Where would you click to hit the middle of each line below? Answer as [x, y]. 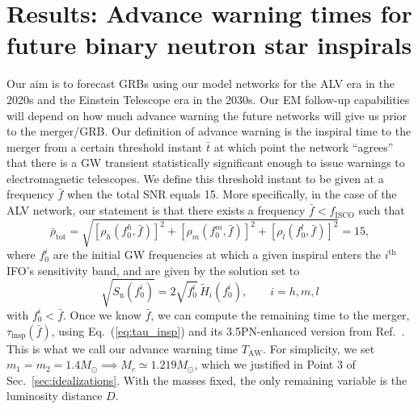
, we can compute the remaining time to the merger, [280, 314]
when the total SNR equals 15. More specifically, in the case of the [232, 194]
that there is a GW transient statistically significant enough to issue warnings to [206, 163]
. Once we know [102, 314]
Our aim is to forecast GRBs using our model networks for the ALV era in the [201, 83]
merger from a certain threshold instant [105, 146]
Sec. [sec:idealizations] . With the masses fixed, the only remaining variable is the [207, 380]
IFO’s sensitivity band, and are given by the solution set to [153, 270]
